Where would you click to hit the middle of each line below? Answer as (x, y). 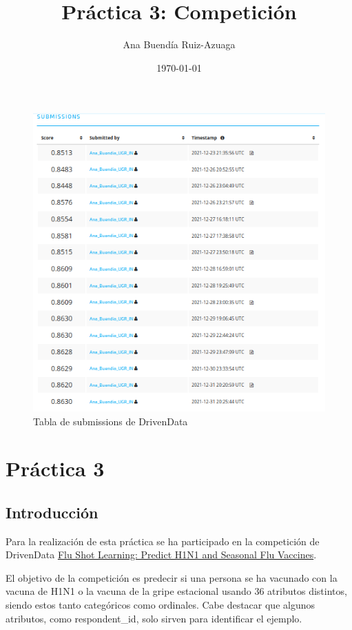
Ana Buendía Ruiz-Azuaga (179, 44)
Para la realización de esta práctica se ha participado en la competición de (163, 541)
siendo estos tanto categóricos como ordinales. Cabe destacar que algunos (160, 605)
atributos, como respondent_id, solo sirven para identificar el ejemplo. (154, 618)
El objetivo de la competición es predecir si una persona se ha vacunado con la (172, 577)
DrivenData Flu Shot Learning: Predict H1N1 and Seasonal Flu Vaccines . (161, 555)
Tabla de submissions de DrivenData (111, 421)
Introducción (52, 512)
